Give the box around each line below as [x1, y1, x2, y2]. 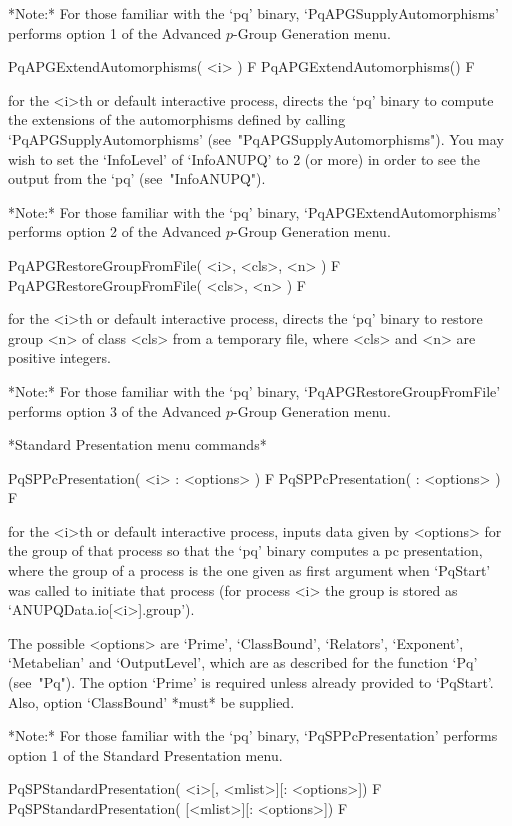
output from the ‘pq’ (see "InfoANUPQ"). [8, 168, 266, 189]
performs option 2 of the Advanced [8, 221, 222, 242]
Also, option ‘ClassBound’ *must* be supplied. [8, 691, 295, 712]
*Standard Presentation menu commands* [8, 434, 267, 455]
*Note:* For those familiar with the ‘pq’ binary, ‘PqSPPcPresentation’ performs [8, 725, 498, 746]
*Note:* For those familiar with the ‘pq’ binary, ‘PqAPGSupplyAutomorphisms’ [8, 3, 499, 23]
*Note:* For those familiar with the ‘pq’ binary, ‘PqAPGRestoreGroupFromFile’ [8, 380, 501, 401]
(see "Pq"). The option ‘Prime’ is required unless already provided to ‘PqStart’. [8, 672, 494, 693]
